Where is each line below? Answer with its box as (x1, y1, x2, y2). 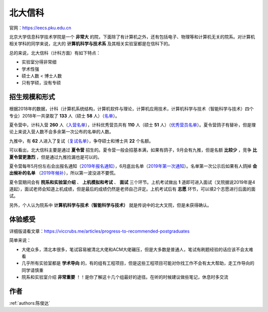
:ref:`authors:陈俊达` (9, 300, 51, 306)
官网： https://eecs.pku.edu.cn (9, 25, 71, 31)
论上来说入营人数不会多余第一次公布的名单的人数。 (9, 129, 114, 135)
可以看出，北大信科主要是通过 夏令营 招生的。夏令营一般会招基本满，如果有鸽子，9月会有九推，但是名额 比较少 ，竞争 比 (9, 147, 258, 153)
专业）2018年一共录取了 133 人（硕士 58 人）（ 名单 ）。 (9, 113, 120, 119)
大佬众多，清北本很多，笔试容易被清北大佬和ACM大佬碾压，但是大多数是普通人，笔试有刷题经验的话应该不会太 (21, 246, 249, 252)
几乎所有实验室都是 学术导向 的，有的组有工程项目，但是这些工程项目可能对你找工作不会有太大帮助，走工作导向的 (21, 260, 255, 266)
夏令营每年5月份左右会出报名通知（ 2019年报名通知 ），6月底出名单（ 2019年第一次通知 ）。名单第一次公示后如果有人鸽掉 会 (9, 163, 258, 169)
